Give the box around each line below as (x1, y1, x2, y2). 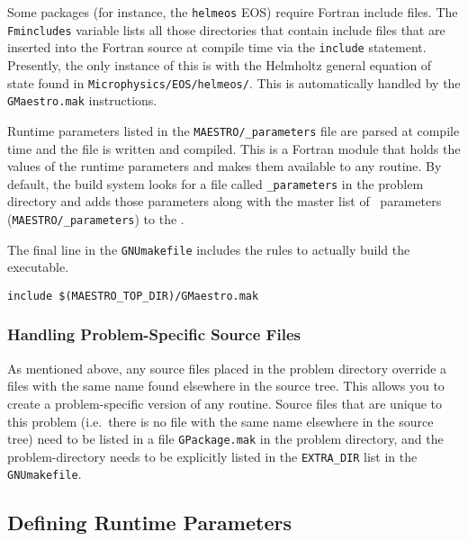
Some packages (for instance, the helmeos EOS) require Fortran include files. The (7, 3, 458, 21)
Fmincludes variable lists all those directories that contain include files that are (7, 20, 445, 39)
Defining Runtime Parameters (7, 509, 292, 536)
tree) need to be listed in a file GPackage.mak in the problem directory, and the (7, 429, 444, 448)
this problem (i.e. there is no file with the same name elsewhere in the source (7, 411, 434, 430)
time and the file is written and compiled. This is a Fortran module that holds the (7, 139, 461, 158)
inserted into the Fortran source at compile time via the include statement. (7, 38, 427, 57)
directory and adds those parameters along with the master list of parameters (7, 192, 442, 211)
